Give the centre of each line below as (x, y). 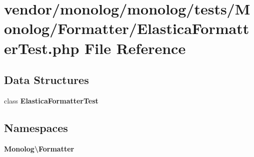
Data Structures (46, 80)
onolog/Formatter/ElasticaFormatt (127, 28)
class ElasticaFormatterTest (51, 100)
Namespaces (36, 127)
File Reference (135, 48)
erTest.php (42, 48)
